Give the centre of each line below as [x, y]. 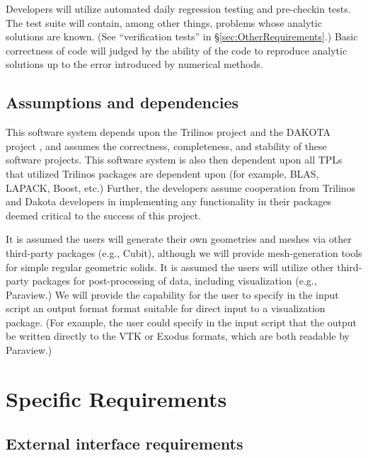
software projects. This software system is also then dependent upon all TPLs [174, 160]
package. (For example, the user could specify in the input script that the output [182, 322]
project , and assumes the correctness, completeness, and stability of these [166, 145]
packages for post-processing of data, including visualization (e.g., [174, 281]
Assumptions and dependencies [122, 102]
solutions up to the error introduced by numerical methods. [134, 64]
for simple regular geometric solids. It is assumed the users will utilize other [170, 267]
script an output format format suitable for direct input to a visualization [166, 308]
